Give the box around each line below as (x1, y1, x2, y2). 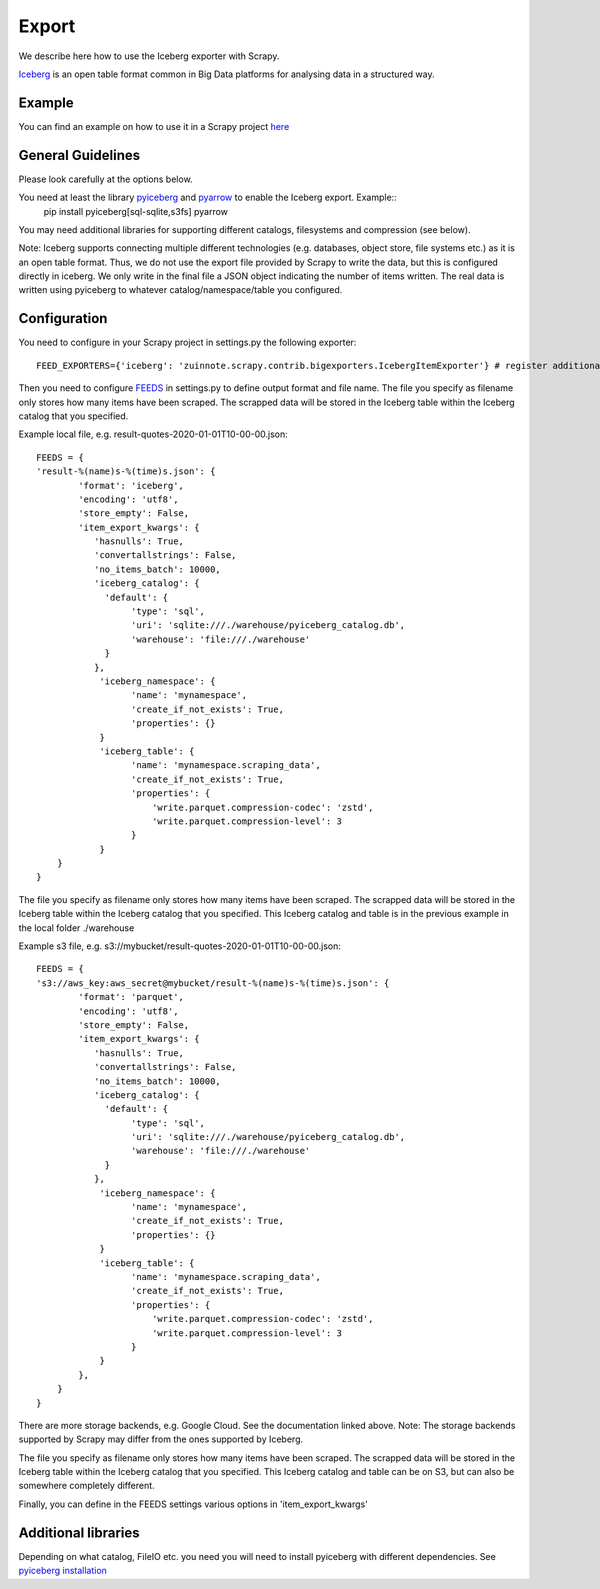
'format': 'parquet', (78, 991, 185, 1003)
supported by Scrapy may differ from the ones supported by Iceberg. (18, 1433, 304, 1445)
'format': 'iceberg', (78, 480, 185, 491)
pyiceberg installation (18, 1565, 107, 1577)
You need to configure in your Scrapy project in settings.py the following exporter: (18, 336, 357, 349)
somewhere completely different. (18, 1480, 155, 1492)
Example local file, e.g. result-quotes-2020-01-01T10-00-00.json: (18, 428, 289, 440)
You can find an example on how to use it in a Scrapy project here (18, 120, 290, 132)
